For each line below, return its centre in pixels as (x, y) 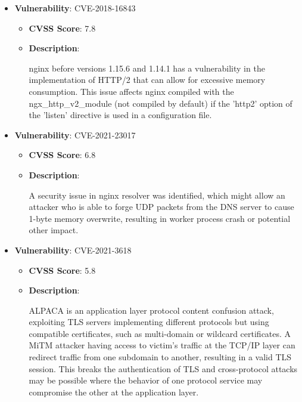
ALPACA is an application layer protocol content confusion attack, (151, 310)
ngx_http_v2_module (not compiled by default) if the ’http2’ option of (161, 103)
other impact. (54, 230)
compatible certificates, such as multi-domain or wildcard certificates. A (160, 333)
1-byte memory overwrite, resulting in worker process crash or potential (160, 218)
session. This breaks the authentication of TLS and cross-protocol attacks (163, 368)
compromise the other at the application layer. (114, 392)
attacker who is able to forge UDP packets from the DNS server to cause (161, 207)
